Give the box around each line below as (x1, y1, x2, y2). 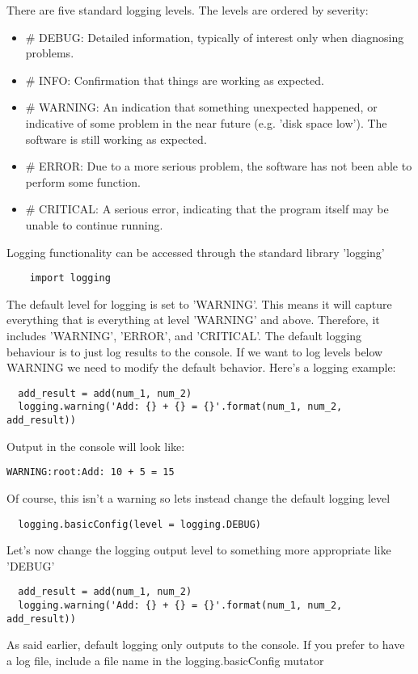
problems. (25, 44, 74, 61)
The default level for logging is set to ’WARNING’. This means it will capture (6, 295, 392, 312)
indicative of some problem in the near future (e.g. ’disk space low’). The (25, 114, 387, 131)
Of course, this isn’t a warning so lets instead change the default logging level (6, 489, 391, 506)
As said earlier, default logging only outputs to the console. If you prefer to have (6, 636, 405, 653)
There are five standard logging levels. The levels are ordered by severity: (6, 2, 369, 18)
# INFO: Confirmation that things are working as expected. (25, 71, 324, 88)
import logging (29, 272, 111, 284)
